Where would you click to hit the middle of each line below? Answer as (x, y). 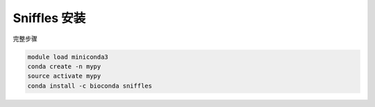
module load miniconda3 (68, 57)
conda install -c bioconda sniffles (90, 86)
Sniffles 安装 (49, 18)
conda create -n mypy (64, 66)
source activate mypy (64, 76)
